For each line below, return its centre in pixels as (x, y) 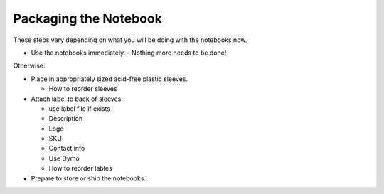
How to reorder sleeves (83, 89)
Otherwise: (29, 66)
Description (66, 119)
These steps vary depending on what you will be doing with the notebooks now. (130, 40)
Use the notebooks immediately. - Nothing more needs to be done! (129, 53)
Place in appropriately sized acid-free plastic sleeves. (110, 79)
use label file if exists (79, 108)
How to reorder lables (81, 168)
